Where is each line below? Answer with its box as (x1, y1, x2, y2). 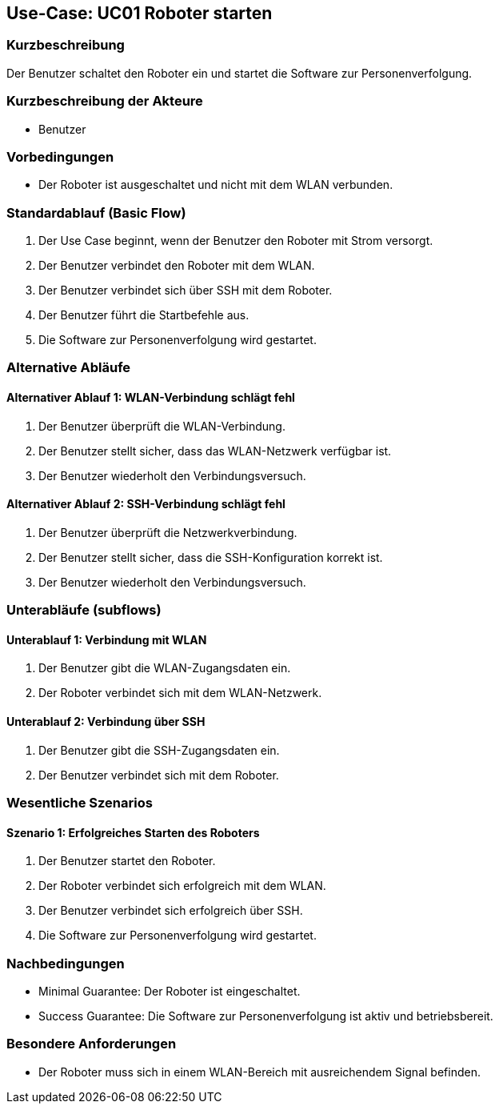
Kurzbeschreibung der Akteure (6, 93, 203, 110)
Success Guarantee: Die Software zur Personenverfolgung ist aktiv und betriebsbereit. (38, 1009, 493, 1024)
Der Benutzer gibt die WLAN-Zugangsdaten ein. (38, 661, 291, 675)
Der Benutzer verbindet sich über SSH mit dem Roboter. (38, 283, 333, 298)
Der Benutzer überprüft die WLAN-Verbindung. (38, 419, 285, 433)
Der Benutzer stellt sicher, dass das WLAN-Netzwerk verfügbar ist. (38, 443, 392, 458)
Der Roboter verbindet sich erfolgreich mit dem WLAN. (38, 879, 326, 893)
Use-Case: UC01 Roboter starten (6, 3, 273, 23)
